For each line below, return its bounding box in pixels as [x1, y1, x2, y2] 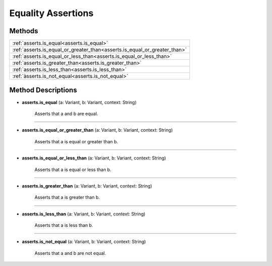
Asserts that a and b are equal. [34, 111, 98, 117]
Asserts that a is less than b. [34, 222, 93, 228]
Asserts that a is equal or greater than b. [34, 138, 118, 144]
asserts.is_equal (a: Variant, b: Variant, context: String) [22, 99, 137, 105]
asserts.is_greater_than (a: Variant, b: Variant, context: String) [22, 183, 152, 189]
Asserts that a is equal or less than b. [34, 166, 112, 172]
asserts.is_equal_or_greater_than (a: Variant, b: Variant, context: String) [22, 127, 173, 133]
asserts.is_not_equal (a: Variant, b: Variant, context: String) [22, 239, 146, 245]
